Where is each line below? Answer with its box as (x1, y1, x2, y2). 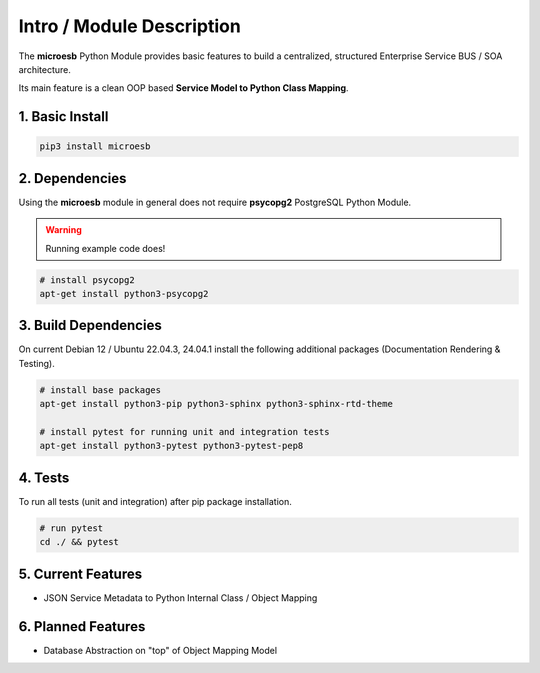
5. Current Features (18, 565, 143, 582)
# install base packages (39, 384, 162, 395)
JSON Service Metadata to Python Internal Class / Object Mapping (43, 591, 318, 604)
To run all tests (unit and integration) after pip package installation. (18, 495, 292, 507)
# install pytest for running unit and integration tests (39, 426, 330, 438)
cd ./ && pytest (39, 536, 120, 548)
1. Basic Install (18, 108, 109, 125)
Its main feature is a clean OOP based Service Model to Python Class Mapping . (18, 82, 349, 94)
